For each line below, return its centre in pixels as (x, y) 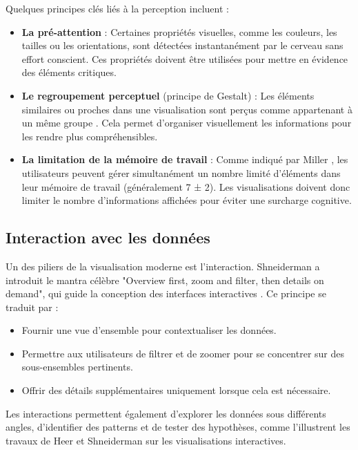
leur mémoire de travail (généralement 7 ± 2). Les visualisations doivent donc (186, 186)
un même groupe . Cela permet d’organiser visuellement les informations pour (187, 123)
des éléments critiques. (69, 72)
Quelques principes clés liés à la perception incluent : (117, 8)
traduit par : (32, 307)
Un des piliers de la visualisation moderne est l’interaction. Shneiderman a (163, 266)
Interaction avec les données (108, 237)
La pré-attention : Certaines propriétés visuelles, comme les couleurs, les (179, 31)
